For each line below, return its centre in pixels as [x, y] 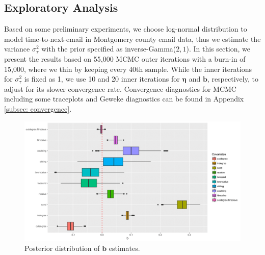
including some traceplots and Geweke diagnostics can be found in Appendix [124, 99]
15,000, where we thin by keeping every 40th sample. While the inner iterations [128, 69]
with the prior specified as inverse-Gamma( [109, 49]
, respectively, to [233, 79]
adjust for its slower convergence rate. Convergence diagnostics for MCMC [120, 88]
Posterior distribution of [62, 248]
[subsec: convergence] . [38, 108]
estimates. [124, 248]
